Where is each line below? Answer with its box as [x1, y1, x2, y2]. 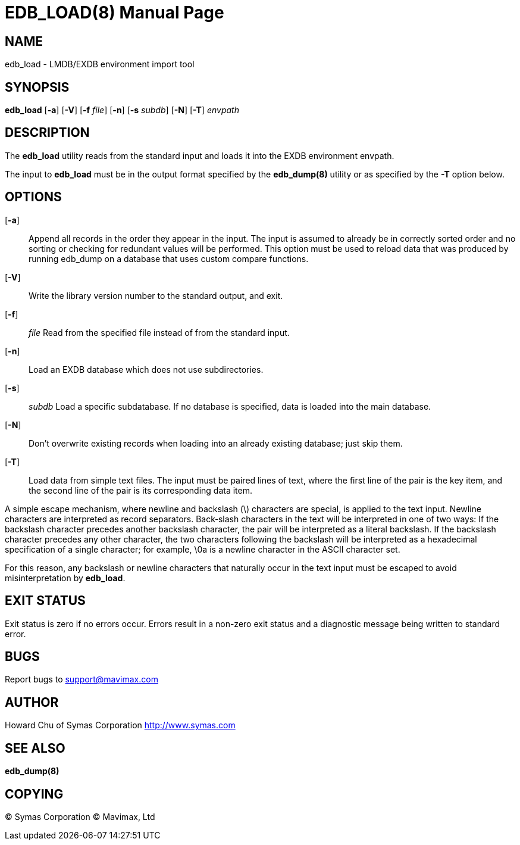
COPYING [5, 786, 64, 802]
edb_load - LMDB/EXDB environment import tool [5, 59, 195, 70]
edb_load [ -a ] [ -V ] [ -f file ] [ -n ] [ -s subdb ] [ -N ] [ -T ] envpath [5, 105, 239, 116]
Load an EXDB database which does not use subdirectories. [29, 364, 264, 375]
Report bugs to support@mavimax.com [5, 674, 158, 685]
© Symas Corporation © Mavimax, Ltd [5, 811, 155, 822]
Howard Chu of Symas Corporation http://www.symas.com [5, 720, 236, 731]
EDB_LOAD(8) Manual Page [5, 2, 224, 23]
